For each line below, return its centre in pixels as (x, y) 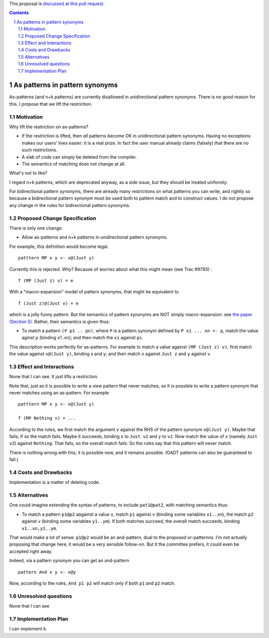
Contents (19, 13)
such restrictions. (39, 150)
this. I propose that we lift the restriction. (51, 104)
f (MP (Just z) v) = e (46, 280)
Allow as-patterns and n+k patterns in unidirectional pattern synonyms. (95, 237)
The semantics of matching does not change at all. (73, 164)
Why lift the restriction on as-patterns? (49, 127)
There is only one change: (36, 228)
